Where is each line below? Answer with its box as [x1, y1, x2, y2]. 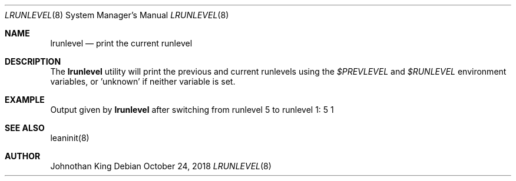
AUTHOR [5, 151, 41, 161]
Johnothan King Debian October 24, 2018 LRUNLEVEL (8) [50, 161, 272, 171]
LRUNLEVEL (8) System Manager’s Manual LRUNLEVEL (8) [5, 10, 229, 20]
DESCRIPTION [5, 56, 61, 66]
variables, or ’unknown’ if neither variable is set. [50, 76, 236, 86]
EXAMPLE [5, 95, 45, 105]
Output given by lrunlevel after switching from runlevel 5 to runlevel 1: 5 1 [50, 105, 334, 115]
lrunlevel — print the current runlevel [50, 38, 193, 48]
